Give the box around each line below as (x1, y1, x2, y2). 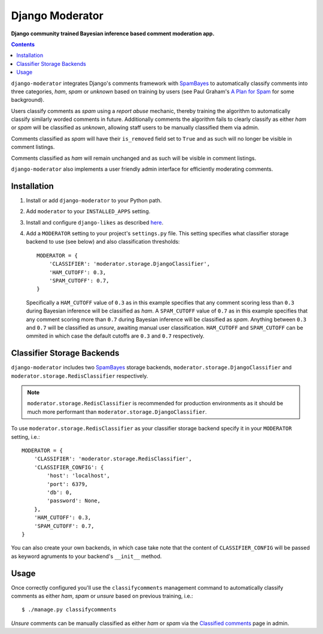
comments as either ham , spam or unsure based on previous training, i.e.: (11, 593, 194, 600)
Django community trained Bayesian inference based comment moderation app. (11, 30, 215, 37)
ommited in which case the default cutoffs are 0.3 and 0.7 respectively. (26, 332, 205, 339)
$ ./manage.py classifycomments (22, 606, 117, 613)
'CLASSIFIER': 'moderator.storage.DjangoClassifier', (48, 260, 211, 268)
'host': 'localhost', (47, 472, 111, 479)
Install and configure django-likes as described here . (26, 219, 164, 226)
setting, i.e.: (11, 433, 40, 440)
